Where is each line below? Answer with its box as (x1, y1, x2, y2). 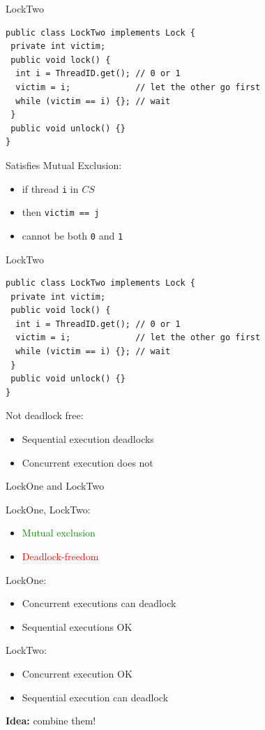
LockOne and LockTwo (6, 479, 105, 493)
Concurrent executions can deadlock (22, 596, 176, 611)
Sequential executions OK (22, 619, 132, 634)
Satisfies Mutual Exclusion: (6, 157, 122, 172)
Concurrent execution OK (22, 666, 132, 680)
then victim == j (22, 205, 100, 219)
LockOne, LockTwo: (6, 502, 91, 516)
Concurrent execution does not (22, 455, 153, 469)
